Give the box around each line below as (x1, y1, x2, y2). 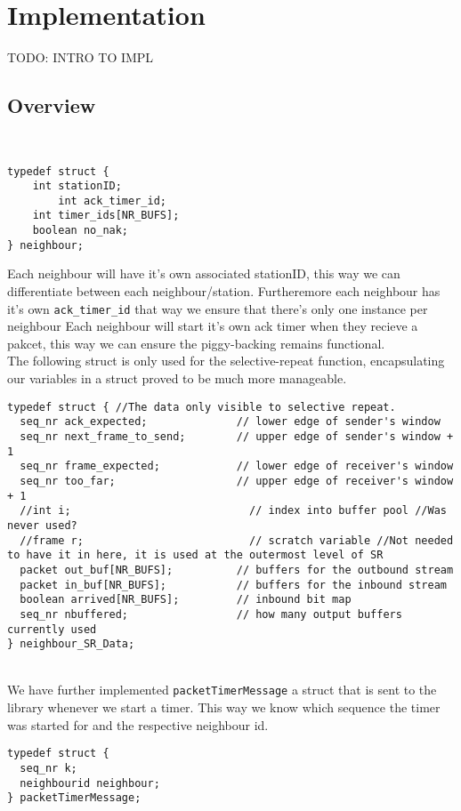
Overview (7, 92, 96, 119)
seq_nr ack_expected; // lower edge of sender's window (20, 415, 441, 429)
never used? (7, 518, 77, 532)
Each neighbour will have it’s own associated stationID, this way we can (7, 264, 400, 283)
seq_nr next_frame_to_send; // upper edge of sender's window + (20, 430, 454, 443)
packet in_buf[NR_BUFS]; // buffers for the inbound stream (20, 578, 447, 591)
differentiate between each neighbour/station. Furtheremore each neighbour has (7, 282, 441, 301)
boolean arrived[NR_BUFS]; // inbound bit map (20, 593, 352, 606)
